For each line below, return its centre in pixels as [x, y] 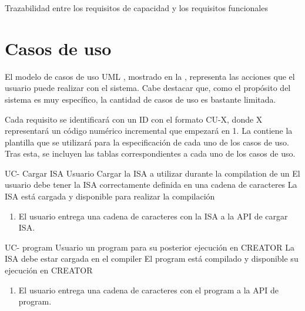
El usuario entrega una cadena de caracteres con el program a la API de [148, 290]
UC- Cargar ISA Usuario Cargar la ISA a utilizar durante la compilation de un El [152, 173]
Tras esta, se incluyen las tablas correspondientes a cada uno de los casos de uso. [150, 153]
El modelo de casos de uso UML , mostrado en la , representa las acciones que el [150, 76]
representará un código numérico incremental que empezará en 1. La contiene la [149, 131]
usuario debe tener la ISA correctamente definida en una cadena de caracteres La [151, 185]
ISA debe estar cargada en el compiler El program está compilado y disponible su [152, 258]
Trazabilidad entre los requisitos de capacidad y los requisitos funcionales [136, 8]
